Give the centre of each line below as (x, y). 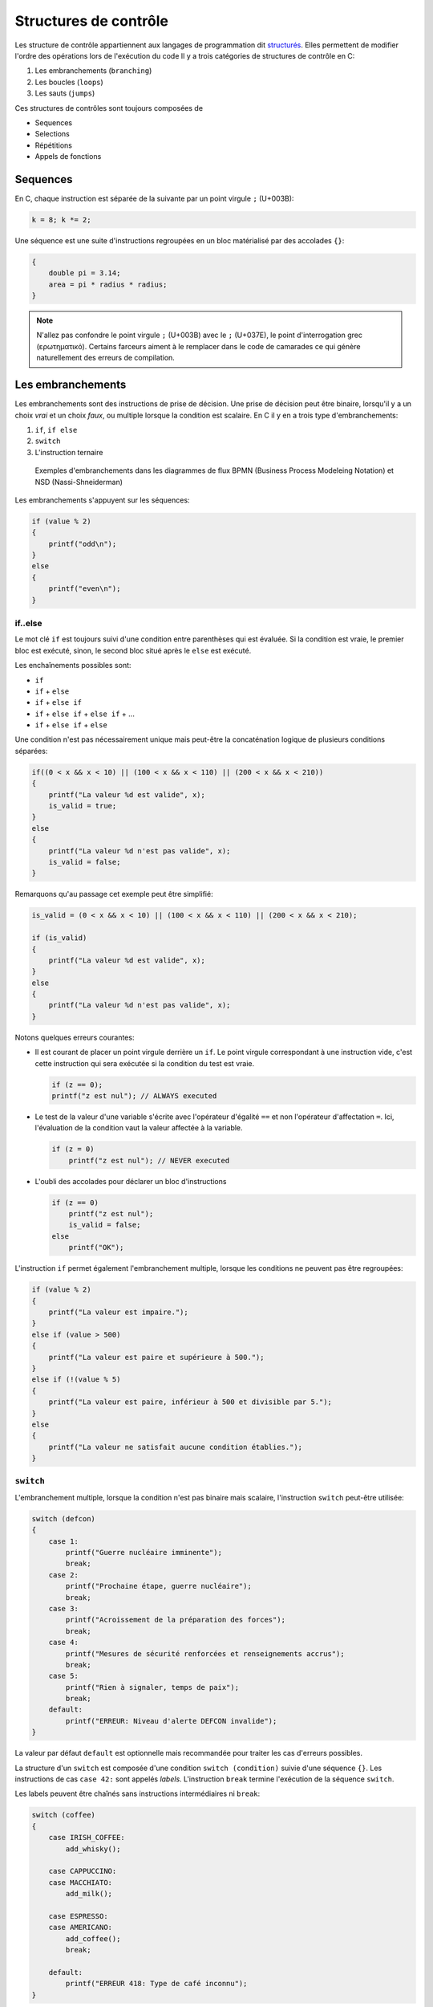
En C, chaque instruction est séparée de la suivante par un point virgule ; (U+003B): (154, 198)
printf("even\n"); (85, 589)
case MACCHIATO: (80, 1882)
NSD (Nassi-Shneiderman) (79, 482)
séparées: (31, 751)
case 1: (64, 1541)
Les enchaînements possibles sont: (73, 666)
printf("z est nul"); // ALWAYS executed (134, 1095)
